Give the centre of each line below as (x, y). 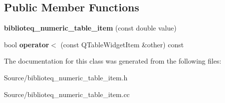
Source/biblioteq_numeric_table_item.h (66, 77)
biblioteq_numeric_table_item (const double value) (90, 28)
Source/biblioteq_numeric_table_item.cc (67, 94)
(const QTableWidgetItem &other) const (122, 44)
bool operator (27, 44)
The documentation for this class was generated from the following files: (113, 61)
